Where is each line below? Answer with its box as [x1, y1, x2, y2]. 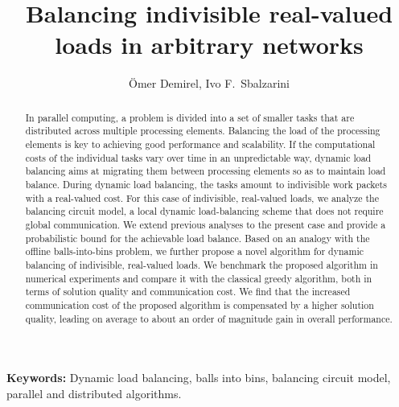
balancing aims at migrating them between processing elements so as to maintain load [25, 164, 386, 178]
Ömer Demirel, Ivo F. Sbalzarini [128, 75, 290, 92]
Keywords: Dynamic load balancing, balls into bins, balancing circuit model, [6, 369, 391, 386]
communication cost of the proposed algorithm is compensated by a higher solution [25, 298, 374, 311]
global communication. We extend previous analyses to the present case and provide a [25, 217, 386, 231]
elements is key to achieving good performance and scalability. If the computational [25, 138, 376, 151]
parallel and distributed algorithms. [6, 384, 182, 401]
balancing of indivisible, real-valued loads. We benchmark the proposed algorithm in [25, 257, 378, 271]
